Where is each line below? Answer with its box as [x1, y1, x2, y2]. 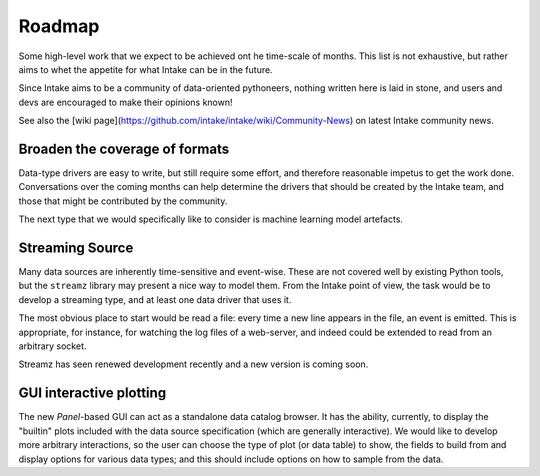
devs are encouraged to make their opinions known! [18, 96, 234, 108]
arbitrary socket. [18, 340, 87, 352]
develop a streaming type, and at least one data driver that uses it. [18, 293, 292, 305]
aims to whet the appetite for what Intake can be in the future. [18, 63, 274, 75]
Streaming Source [18, 240, 134, 256]
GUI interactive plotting [18, 385, 167, 402]
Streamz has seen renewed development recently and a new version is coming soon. [18, 358, 369, 370]
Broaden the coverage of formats [18, 140, 230, 157]
